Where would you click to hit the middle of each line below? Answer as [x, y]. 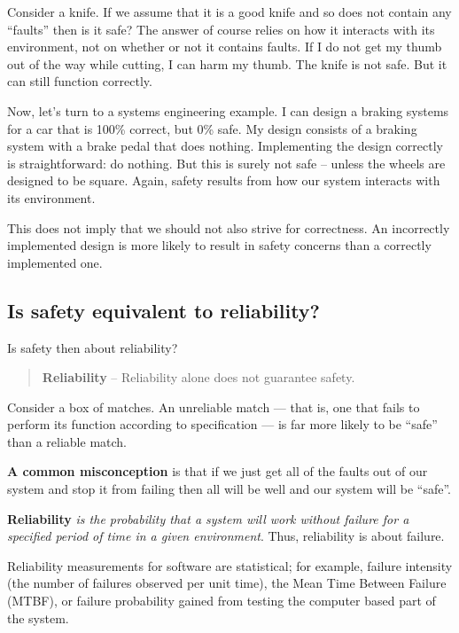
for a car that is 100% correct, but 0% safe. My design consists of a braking [212, 128]
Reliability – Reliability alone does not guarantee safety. [198, 377]
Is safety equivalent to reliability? [164, 310]
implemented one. [55, 262]
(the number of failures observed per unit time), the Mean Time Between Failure [227, 583]
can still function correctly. [80, 81]
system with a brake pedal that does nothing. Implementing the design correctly [225, 146]
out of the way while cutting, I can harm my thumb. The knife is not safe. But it [227, 63]
